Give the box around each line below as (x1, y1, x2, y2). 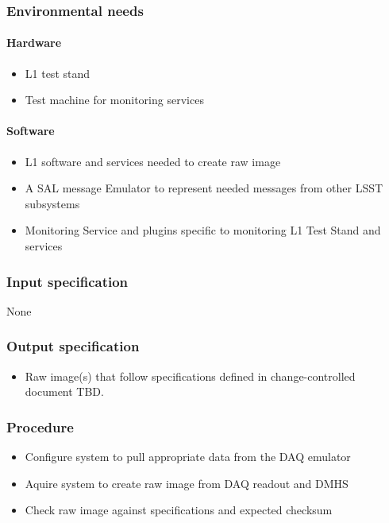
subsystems (25, 195, 80, 211)
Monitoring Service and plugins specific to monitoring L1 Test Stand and (25, 222, 381, 238)
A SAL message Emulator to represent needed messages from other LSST (25, 180, 383, 196)
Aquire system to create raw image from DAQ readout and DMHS (25, 475, 349, 491)
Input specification (6, 271, 129, 291)
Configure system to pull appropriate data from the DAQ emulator (25, 448, 351, 465)
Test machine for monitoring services (25, 91, 204, 108)
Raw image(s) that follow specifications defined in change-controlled (25, 367, 356, 384)
